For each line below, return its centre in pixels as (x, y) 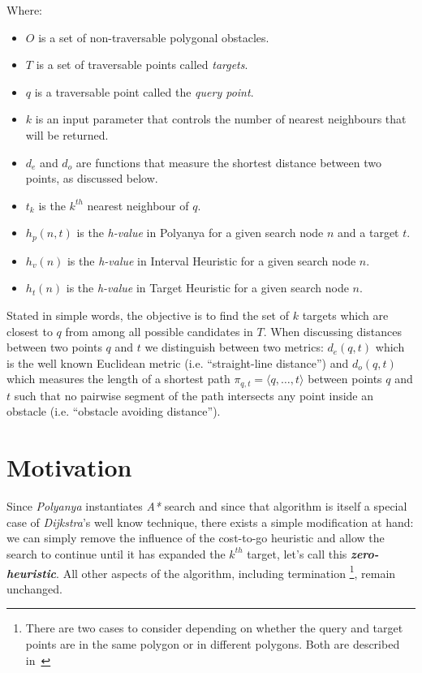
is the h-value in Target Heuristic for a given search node (207, 288)
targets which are (345, 315)
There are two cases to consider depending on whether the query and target (214, 628)
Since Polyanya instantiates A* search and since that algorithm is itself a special (207, 506)
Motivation (69, 467)
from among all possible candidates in (159, 331)
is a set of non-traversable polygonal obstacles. (154, 37)
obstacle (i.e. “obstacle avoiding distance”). (114, 411)
